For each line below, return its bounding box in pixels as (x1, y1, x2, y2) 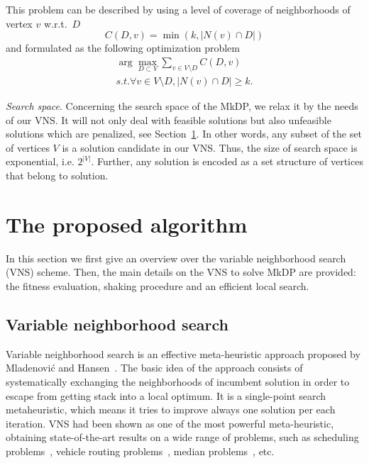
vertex (6, 16, 33, 30)
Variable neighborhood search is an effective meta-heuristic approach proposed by (6, 346, 360, 361)
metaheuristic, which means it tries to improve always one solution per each (6, 402, 336, 417)
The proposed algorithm (6, 209, 248, 238)
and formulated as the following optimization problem (6, 40, 240, 55)
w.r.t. (43, 16, 67, 30)
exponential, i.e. (6, 154, 75, 169)
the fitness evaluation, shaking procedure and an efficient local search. (6, 278, 309, 293)
